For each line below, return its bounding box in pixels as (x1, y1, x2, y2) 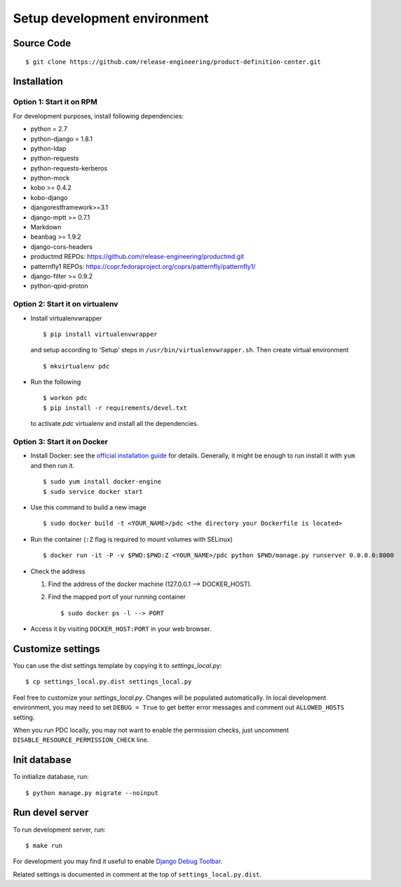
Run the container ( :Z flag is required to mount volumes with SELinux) (30, 535, 233, 543)
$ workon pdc (43, 394, 88, 402)
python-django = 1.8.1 (30, 134, 93, 143)
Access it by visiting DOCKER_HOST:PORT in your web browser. (30, 625, 212, 633)
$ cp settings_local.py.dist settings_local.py (25, 678, 192, 686)
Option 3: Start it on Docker (13, 437, 108, 446)
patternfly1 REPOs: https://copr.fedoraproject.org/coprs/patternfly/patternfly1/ (30, 262, 256, 270)
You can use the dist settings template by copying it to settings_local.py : (13, 661, 222, 669)
